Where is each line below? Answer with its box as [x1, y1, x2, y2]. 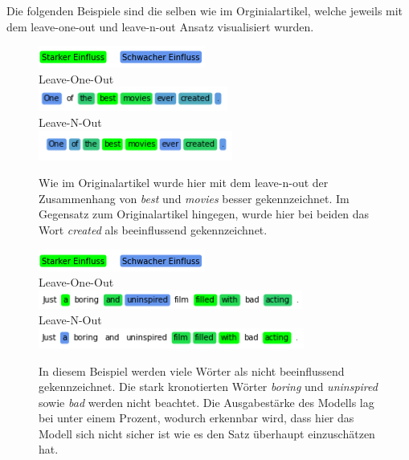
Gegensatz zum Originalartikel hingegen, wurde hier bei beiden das [39, 206, 370, 222]
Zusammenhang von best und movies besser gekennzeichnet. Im [39, 189, 350, 206]
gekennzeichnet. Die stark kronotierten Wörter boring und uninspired [39, 378, 378, 395]
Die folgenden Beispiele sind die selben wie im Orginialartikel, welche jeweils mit [6, 2, 403, 18]
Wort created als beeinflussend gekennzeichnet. [39, 221, 268, 238]
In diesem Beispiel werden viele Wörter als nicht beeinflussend [39, 362, 345, 379]
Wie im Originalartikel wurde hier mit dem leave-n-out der [39, 174, 329, 191]
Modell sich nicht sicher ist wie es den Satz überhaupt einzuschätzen [39, 425, 375, 442]
